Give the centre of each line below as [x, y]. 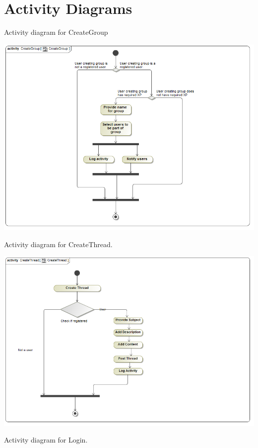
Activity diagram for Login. [46, 440]
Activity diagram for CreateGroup [56, 32]
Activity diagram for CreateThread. [58, 244]
